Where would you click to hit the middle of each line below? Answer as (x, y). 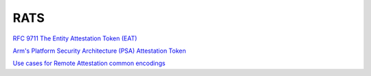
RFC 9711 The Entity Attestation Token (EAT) (75, 38)
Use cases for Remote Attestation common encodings (89, 63)
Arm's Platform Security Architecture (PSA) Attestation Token (99, 51)
